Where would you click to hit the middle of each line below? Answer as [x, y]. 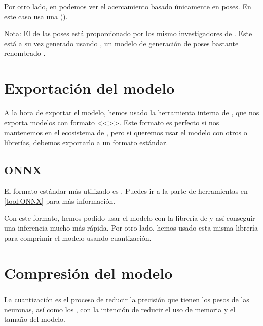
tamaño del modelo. [35, 319]
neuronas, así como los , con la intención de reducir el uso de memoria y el [120, 309]
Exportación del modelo [89, 88]
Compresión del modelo [88, 272]
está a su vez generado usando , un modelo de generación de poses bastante [121, 43]
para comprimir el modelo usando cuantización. [78, 238]
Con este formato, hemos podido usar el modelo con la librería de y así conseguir [130, 218]
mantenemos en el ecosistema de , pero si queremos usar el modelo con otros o [126, 132]
